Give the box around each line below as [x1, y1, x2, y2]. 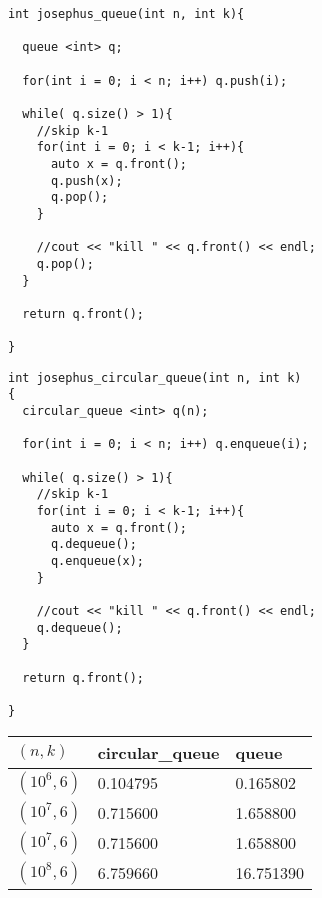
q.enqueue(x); [50, 554, 145, 568]
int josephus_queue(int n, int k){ [8, 7, 245, 21]
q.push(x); [50, 173, 123, 188]
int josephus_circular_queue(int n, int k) [8, 370, 302, 385]
